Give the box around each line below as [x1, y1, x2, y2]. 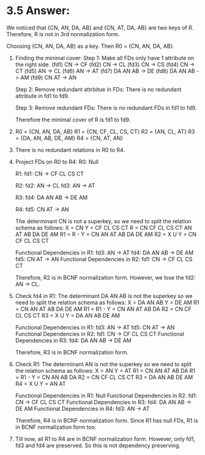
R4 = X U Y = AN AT [15, 380, 66, 387]
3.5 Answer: [6, 4, 70, 18]
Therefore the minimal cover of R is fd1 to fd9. [15, 116, 131, 123]
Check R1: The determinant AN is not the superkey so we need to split [15, 360, 192, 368]
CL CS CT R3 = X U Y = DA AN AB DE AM [15, 312, 121, 319]
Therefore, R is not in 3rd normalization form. [6, 30, 120, 37]
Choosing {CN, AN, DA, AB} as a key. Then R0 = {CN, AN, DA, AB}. [6, 42, 174, 50]
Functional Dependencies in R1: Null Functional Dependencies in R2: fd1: [15, 392, 198, 399]
